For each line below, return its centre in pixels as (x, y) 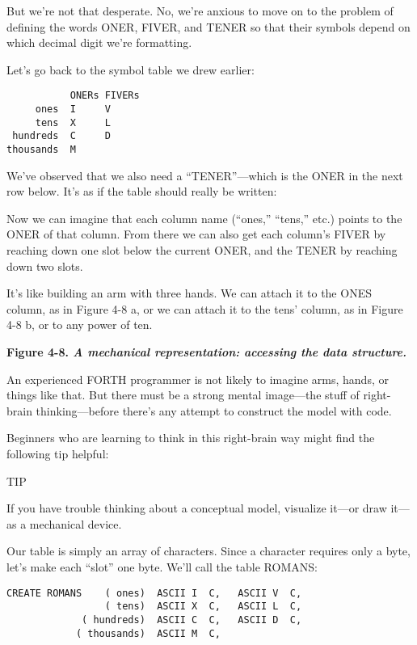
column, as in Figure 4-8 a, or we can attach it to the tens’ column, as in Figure (205, 308)
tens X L (73, 122)
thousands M (41, 150)
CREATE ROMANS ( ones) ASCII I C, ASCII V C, (154, 593)
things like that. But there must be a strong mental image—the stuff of (183, 395)
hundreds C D (61, 136)
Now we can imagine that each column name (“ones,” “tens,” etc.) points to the (204, 218)
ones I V (73, 110)
